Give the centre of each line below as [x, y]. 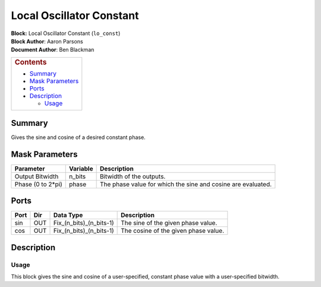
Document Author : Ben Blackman [53, 50]
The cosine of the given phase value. [172, 231]
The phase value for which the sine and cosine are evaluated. [186, 184]
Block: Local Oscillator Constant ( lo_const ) [66, 33]
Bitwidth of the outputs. [133, 176]
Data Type [68, 215]
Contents [31, 62]
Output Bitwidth [37, 176]
